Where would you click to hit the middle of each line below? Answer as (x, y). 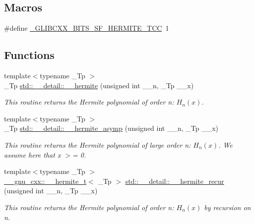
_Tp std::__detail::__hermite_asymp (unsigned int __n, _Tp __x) (111, 128)
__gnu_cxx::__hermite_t (45, 181)
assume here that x (32, 154)
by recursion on (227, 207)
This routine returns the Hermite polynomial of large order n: (97, 144)
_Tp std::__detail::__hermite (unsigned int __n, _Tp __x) (99, 85)
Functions (29, 55)
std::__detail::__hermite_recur (175, 181)
